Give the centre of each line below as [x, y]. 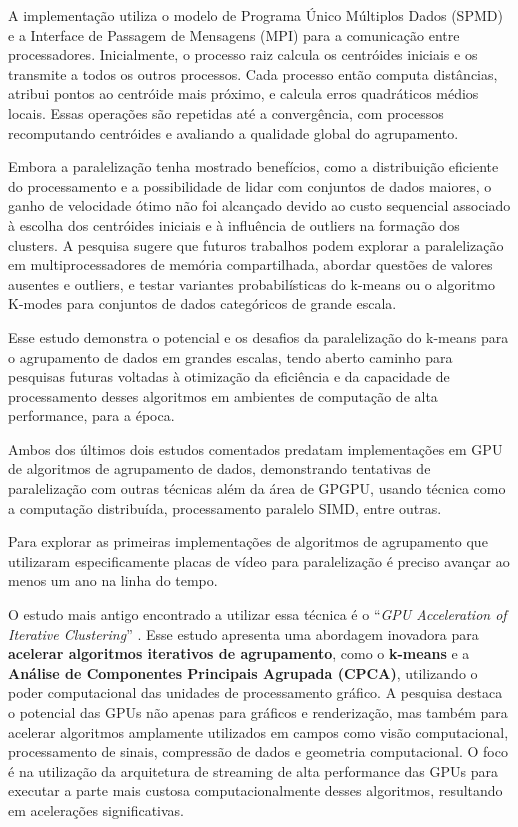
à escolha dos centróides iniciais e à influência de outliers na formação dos [234, 224]
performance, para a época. [91, 415]
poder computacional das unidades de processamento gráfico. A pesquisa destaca [255, 692]
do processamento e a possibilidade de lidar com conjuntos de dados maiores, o [250, 185]
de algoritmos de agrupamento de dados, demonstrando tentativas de [219, 468]
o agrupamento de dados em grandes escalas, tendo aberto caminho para [230, 356]
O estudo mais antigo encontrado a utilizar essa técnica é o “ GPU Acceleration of [257, 614]
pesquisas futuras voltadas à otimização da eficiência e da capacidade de [229, 376]
